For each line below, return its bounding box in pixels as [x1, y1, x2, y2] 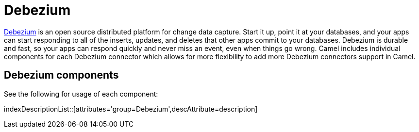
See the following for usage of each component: [4, 89, 158, 98]
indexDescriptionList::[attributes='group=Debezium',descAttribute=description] [4, 104, 258, 113]
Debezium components [4, 69, 119, 82]
